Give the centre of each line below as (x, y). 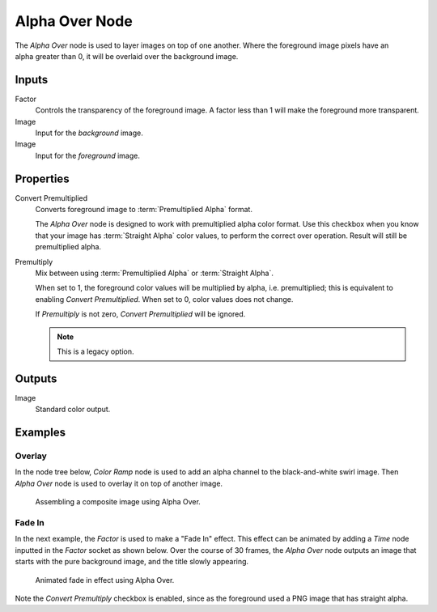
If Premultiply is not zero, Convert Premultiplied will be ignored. (140, 314)
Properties (42, 178)
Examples (40, 433)
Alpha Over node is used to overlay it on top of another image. (119, 483)
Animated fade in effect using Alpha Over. (105, 580)
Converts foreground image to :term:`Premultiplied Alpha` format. (144, 210)
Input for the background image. (89, 133)
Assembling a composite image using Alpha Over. (118, 502)
